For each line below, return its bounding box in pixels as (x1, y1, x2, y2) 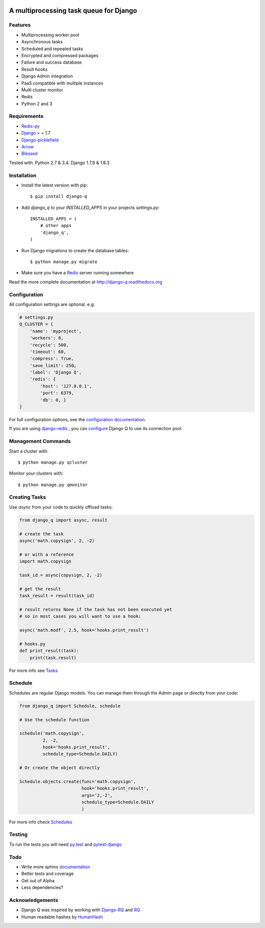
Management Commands (9, 438, 71, 445)
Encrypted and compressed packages (21, 52, 99, 58)
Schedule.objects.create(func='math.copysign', (19, 779, 136, 784)
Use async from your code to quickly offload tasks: (9, 504, 113, 510)
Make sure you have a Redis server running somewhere (21, 270, 134, 276)
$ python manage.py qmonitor (18, 482, 88, 488)
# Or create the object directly (19, 765, 100, 771)
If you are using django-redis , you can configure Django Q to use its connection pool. (9, 426, 183, 432)
